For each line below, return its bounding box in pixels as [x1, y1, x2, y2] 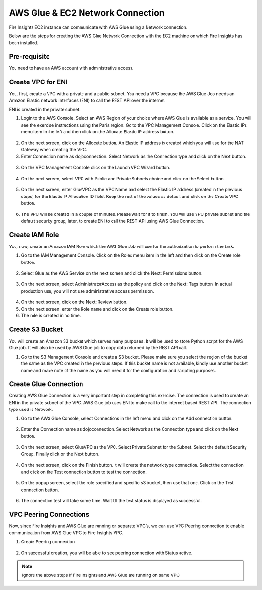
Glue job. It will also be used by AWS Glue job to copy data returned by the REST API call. [9, 345, 187, 351]
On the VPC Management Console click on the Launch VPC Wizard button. [21, 164, 171, 170]
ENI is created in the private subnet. [9, 106, 81, 112]
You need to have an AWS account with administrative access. [9, 66, 134, 71]
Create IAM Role [9, 230, 59, 239]
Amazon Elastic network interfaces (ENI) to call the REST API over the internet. [9, 98, 166, 103]
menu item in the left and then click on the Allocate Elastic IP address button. [21, 129, 175, 135]
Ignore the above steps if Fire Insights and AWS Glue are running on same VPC [22, 572, 180, 578]
